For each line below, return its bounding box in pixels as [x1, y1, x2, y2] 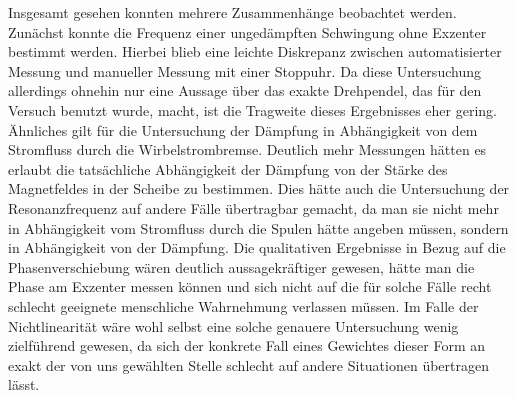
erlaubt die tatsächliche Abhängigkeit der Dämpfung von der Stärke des [8, 158, 448, 179]
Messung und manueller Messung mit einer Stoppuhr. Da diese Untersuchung [8, 60, 481, 81]
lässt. [8, 374, 40, 395]
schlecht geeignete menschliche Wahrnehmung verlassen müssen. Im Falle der [8, 295, 479, 316]
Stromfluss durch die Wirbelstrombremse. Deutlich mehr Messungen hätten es [8, 139, 487, 160]
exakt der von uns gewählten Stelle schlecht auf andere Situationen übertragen [8, 354, 489, 375]
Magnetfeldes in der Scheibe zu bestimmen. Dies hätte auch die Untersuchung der [8, 178, 510, 199]
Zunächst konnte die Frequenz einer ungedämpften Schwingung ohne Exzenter [8, 21, 487, 42]
